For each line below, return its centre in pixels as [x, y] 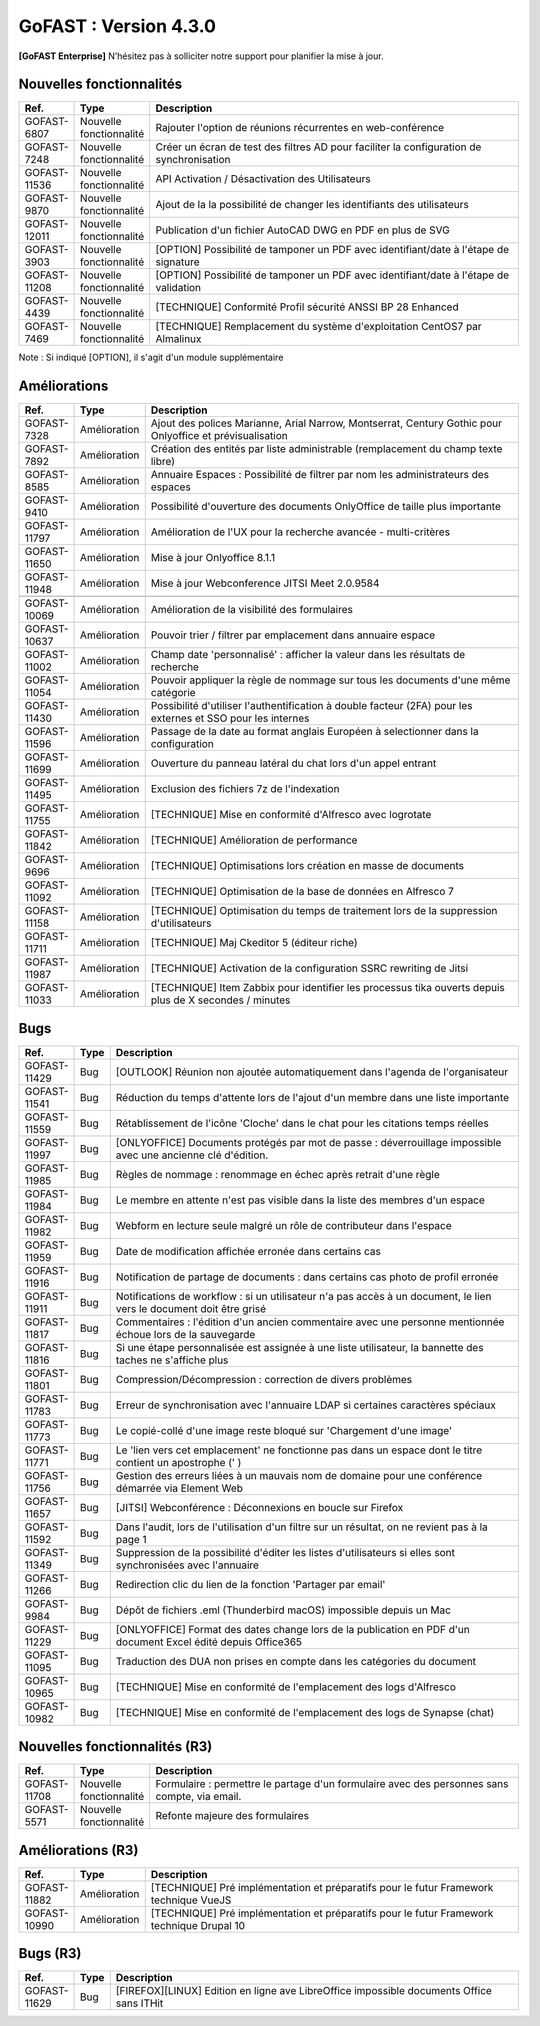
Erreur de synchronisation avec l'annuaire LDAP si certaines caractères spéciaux [306, 1405]
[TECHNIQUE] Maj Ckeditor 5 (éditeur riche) [254, 943]
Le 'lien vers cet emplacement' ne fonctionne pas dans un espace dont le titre [299, 1450]
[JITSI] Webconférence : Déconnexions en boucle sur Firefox [259, 1507]
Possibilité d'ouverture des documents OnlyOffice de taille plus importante [326, 507]
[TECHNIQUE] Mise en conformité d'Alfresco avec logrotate [291, 815]
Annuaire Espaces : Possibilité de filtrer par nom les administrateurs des [320, 475]
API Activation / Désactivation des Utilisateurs [263, 179]
